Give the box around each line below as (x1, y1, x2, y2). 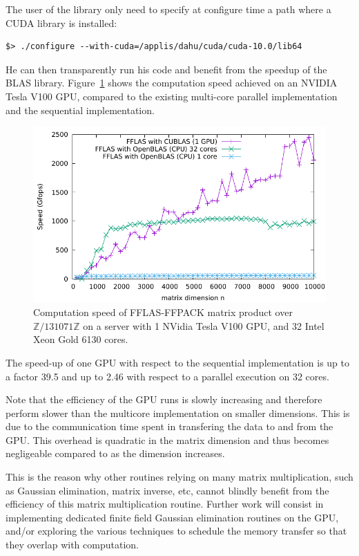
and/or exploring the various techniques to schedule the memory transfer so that (6, 523, 347, 538)
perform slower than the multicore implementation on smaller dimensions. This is (6, 405, 350, 420)
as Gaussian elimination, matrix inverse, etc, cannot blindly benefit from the (6, 483, 329, 497)
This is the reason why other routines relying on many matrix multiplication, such (6, 470, 353, 484)
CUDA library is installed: (6, 15, 117, 30)
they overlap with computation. (6, 537, 139, 552)
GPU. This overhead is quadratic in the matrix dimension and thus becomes (6, 432, 329, 447)
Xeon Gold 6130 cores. (33, 332, 128, 346)
